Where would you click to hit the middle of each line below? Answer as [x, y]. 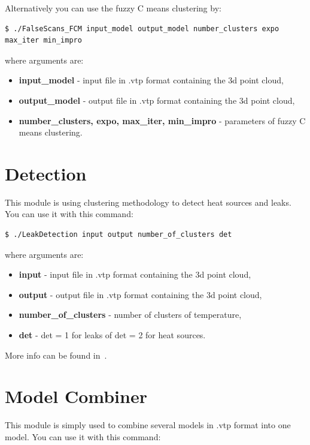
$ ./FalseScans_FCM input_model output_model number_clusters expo [142, 28]
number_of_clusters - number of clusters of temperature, [130, 315]
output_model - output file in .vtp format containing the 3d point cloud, [157, 100]
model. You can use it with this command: [83, 436]
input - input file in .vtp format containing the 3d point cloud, [135, 274]
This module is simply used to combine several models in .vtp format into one [148, 425]
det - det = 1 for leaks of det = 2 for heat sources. [112, 335]
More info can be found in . [56, 355]
